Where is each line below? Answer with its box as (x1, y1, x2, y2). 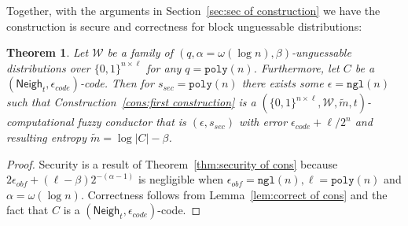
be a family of (107, 44, 173, 61)
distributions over (6, 59, 90, 76)
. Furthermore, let (253, 59, 340, 76)
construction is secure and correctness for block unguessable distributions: (6, 17, 362, 34)
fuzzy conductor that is (77, 113, 186, 130)
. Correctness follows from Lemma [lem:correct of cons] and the (80, 186, 388, 202)
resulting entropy (6, 128, 86, 145)
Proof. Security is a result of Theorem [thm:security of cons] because (6, 155, 338, 172)
